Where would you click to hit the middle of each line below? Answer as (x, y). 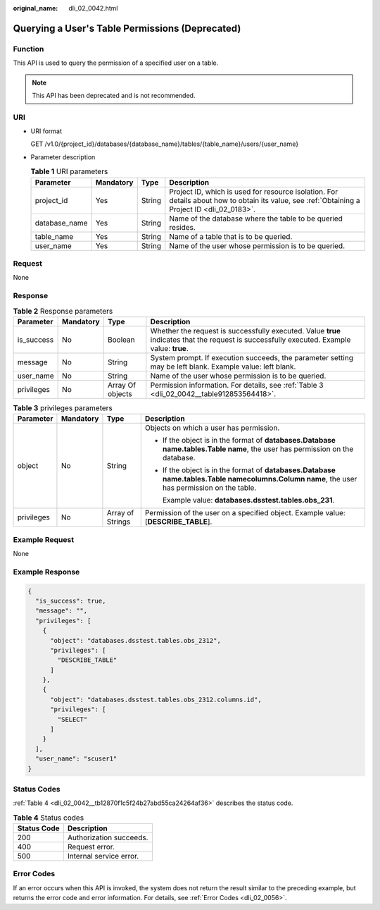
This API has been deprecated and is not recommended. (114, 95)
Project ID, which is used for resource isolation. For (253, 192)
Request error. (91, 847)
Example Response (46, 572)
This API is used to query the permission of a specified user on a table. (116, 63)
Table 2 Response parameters (63, 311)
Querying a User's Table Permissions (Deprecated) (127, 28)
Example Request (43, 539)
